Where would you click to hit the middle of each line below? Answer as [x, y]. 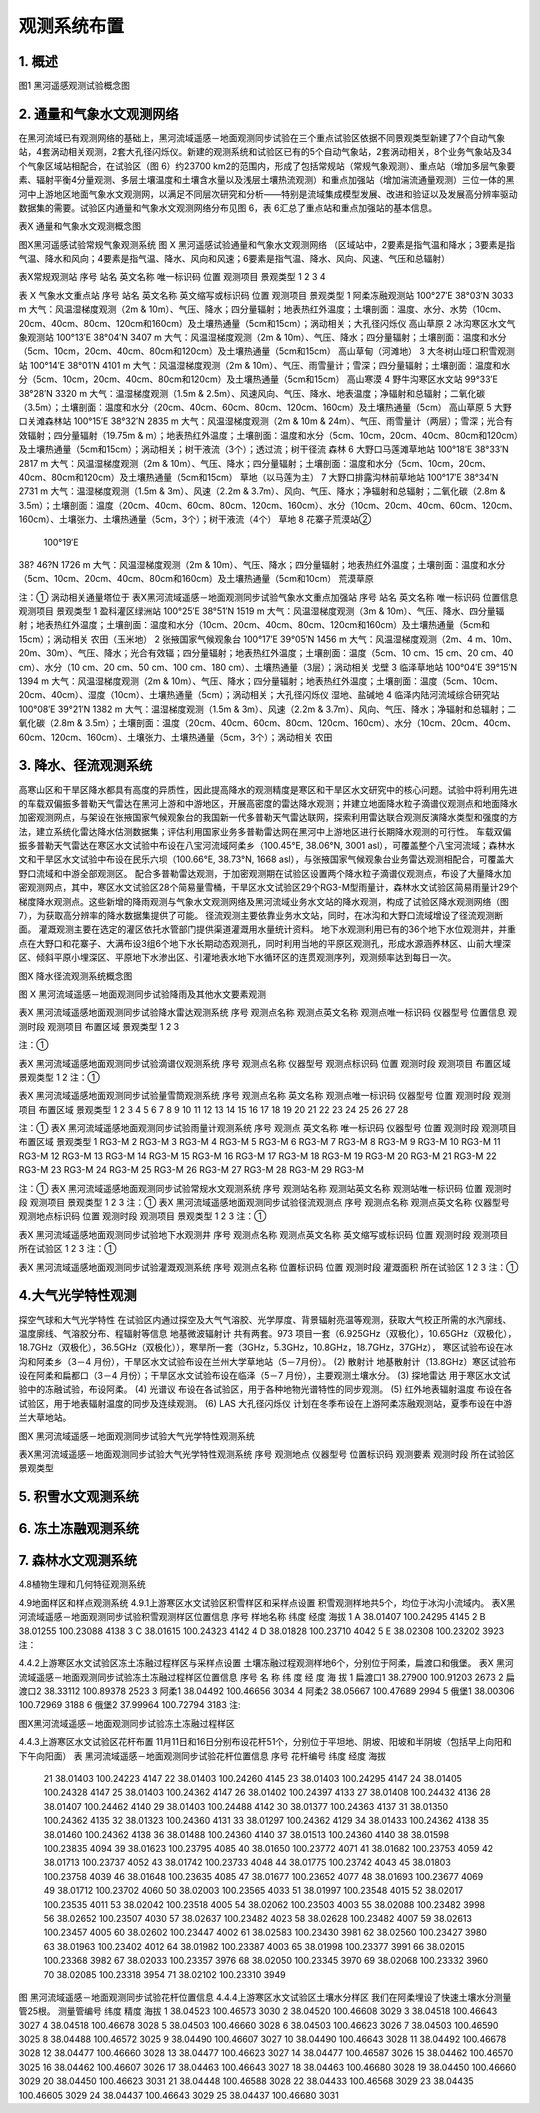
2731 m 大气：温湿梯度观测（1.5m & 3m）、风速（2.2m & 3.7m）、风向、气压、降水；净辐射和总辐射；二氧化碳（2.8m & [262, 491]
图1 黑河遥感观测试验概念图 [74, 86]
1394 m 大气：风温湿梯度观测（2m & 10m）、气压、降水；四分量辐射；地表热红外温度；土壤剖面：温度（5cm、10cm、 [261, 681]
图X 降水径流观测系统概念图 [75, 976]
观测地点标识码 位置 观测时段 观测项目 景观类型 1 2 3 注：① [142, 1216]
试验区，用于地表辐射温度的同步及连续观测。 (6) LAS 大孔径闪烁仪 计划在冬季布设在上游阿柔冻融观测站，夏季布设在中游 [265, 1403]
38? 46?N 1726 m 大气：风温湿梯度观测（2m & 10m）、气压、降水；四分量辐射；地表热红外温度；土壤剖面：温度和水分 [262, 564]
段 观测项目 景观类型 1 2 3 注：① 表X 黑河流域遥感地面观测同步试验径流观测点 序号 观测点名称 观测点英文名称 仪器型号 [264, 1202]
